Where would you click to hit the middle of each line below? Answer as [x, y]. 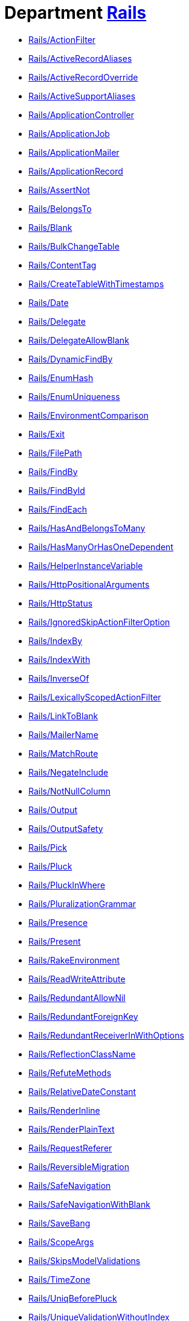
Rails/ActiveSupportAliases [82, 96]
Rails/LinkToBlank [63, 716]
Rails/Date [49, 302]
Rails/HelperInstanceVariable [86, 565]
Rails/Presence [58, 922]
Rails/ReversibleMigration [79, 1166]
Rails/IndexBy [56, 641]
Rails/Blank [50, 227]
